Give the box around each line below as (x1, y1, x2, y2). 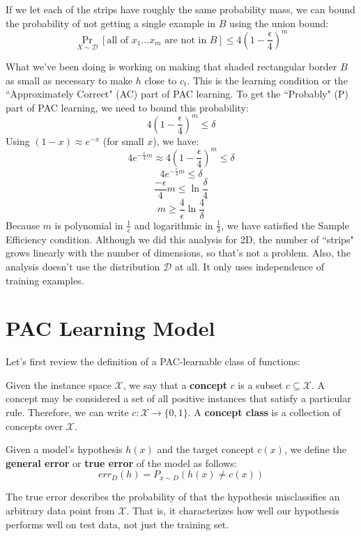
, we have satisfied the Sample (221, 217, 349, 232)
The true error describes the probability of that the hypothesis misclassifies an (6, 489, 340, 504)
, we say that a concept (123, 377, 227, 392)
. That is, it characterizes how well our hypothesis (126, 503, 339, 518)
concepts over (6, 418, 63, 433)
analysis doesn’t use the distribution (6, 259, 160, 273)
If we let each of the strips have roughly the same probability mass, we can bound (6, 2, 355, 16)
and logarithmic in (134, 217, 213, 232)
